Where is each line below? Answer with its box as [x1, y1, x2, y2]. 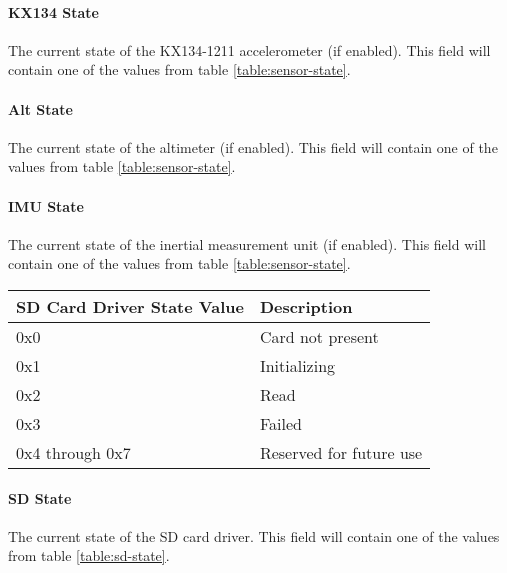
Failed [259, 411, 302, 435]
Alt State [8, 98, 73, 119]
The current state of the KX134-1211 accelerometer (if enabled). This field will [8, 39, 491, 60]
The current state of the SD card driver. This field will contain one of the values [8, 525, 500, 546]
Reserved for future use [259, 440, 423, 464]
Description [259, 294, 353, 318]
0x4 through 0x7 [16, 440, 131, 464]
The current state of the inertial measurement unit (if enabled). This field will [8, 233, 486, 254]
